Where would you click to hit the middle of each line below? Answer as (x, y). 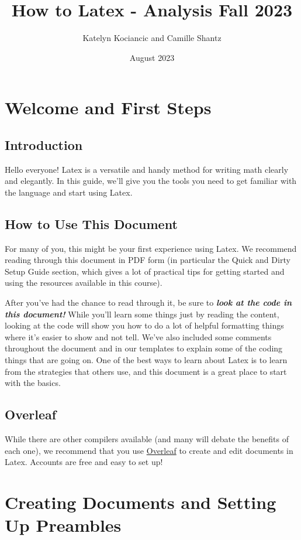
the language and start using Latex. (69, 192)
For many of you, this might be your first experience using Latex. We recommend (151, 248)
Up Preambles (63, 525)
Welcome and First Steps (108, 107)
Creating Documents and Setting (141, 502)
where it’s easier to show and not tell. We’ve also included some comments (138, 336)
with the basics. (33, 383)
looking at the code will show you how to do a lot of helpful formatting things (144, 325)
